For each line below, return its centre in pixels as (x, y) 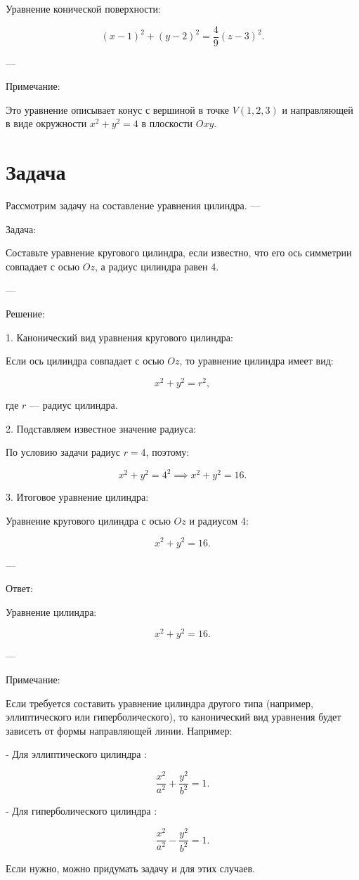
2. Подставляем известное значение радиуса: (101, 428)
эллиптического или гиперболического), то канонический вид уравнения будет (174, 717)
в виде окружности (46, 123)
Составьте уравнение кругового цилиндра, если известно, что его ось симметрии (179, 252)
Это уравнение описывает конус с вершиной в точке (118, 109)
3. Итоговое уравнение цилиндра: (77, 497)
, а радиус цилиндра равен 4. (157, 266)
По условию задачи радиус (63, 452)
